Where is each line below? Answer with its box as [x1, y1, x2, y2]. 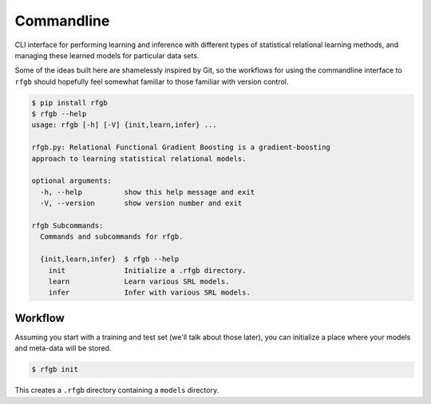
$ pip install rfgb [31, 98, 108, 107]
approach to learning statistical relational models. [31, 154, 247, 163]
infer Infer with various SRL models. [48, 288, 251, 297]
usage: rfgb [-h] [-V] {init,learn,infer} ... [31, 121, 217, 129]
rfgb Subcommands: [31, 221, 104, 230]
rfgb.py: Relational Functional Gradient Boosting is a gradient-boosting [31, 143, 331, 152]
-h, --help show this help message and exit [40, 188, 255, 196]
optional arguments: [31, 176, 112, 185]
